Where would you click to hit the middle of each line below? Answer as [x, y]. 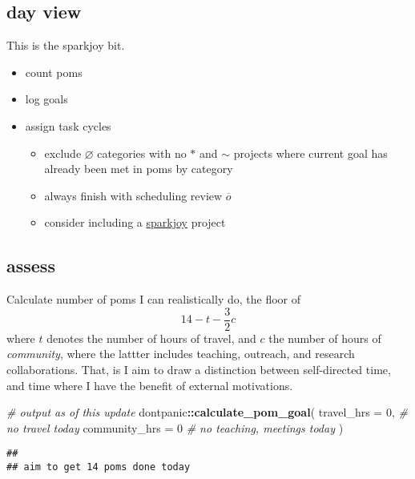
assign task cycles [68, 125]
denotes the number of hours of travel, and [151, 338]
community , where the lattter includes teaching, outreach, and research [181, 354]
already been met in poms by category [139, 169]
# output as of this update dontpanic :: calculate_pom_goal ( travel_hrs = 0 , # [207, 412]
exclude [63, 153]
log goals [46, 99]
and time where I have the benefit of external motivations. [150, 385]
